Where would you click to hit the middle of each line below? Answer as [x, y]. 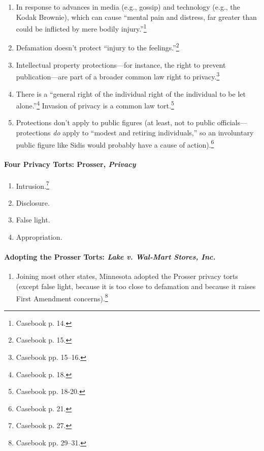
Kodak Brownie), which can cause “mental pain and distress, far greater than [136, 17]
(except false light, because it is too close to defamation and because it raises [136, 286]
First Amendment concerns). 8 [62, 297]
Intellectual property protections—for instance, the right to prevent [121, 64]
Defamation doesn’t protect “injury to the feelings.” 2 [97, 47]
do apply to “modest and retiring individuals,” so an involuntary [153, 132]
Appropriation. [39, 237]
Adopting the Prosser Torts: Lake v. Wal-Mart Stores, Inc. [110, 257]
